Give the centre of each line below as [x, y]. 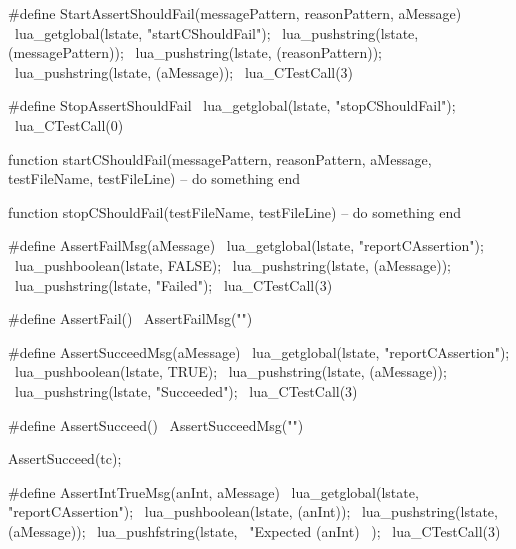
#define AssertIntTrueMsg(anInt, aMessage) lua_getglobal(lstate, [213, 491]
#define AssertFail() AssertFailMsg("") [130, 318]
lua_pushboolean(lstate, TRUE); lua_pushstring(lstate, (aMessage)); [230, 371]
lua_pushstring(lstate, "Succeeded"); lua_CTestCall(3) [186, 390]
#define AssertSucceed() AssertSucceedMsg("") [156, 424]
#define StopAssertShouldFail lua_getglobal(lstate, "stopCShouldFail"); [232, 105]
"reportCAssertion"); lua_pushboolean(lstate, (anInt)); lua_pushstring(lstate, [253, 511]
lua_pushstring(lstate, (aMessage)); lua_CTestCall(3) [184, 71]
